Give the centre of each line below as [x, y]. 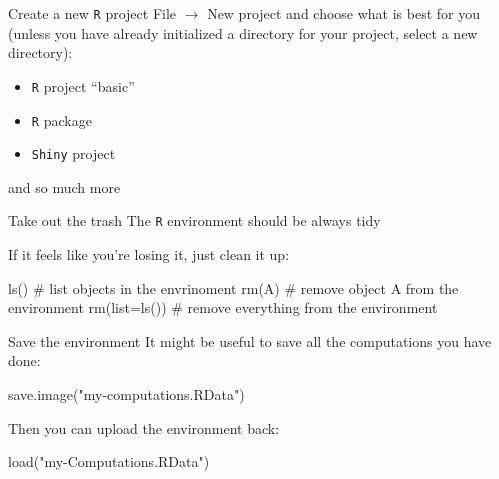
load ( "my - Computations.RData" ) [109, 461]
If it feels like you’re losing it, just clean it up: [149, 254]
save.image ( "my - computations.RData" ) [126, 394]
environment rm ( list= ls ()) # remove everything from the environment [223, 307]
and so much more [64, 186]
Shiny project [73, 153]
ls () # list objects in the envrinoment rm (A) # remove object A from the [233, 287]
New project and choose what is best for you [344, 13]
